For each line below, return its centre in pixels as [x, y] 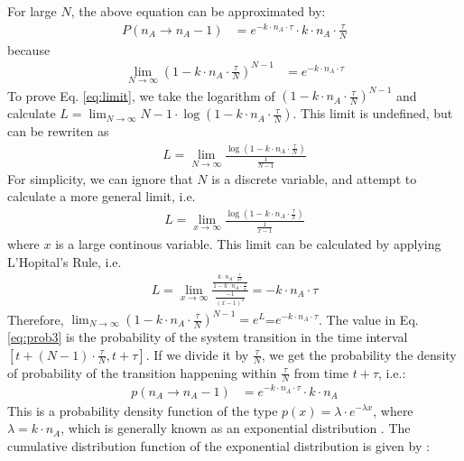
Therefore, [36, 318]
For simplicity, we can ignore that [100, 178]
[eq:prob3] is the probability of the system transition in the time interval [208, 337]
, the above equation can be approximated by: [198, 11]
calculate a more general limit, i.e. [102, 196]
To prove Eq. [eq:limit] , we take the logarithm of [141, 95]
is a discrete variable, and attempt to [314, 178]
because [29, 49]
